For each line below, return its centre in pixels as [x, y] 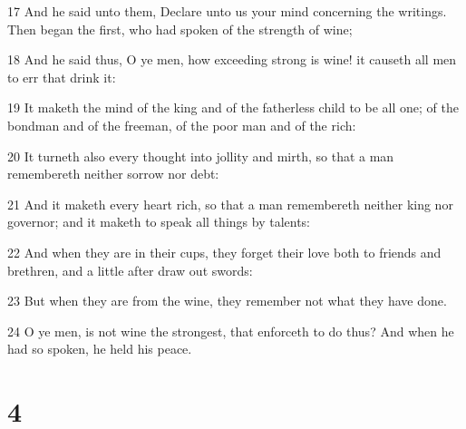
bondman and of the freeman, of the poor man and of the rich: [182, 125]
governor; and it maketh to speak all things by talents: [159, 222]
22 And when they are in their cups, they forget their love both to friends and [224, 252]
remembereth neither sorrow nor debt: [113, 174]
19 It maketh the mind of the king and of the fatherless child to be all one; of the [233, 107]
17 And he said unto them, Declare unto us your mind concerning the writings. [227, 11]
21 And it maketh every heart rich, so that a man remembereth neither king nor [230, 204]
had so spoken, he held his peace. [100, 349]
